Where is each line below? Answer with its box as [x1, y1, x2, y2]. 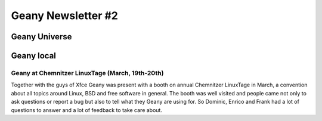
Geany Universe [11, 32, 72, 42]
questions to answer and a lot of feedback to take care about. [11, 106, 162, 113]
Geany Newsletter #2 [11, 9, 119, 22]
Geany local [11, 51, 57, 61]
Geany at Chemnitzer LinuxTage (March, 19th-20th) [11, 69, 164, 77]
